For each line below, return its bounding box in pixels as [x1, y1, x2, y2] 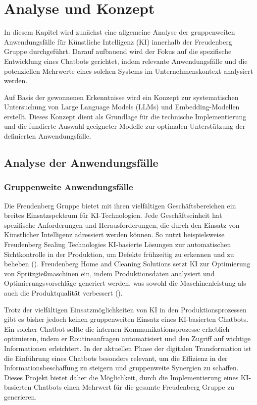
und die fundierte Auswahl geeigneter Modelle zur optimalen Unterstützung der [4, 121, 246, 131]
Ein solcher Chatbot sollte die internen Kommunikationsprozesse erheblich [4, 323, 230, 334]
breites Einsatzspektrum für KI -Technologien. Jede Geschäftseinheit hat [4, 210, 222, 220]
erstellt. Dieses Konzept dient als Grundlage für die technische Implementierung [4, 111, 247, 121]
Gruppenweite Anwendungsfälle [4, 181, 133, 193]
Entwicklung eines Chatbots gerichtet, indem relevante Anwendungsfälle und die [4, 55, 248, 66]
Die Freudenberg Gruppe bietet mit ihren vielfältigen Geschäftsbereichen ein [4, 200, 236, 210]
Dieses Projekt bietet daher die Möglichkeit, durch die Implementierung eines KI [4, 372, 249, 382]
